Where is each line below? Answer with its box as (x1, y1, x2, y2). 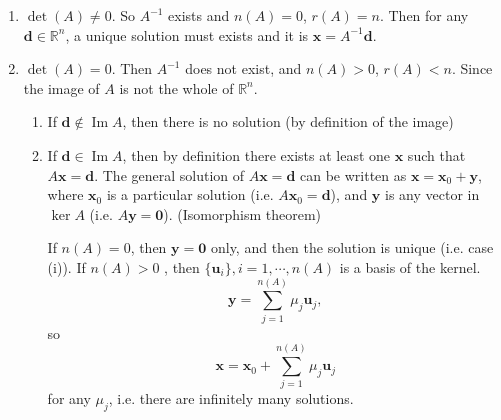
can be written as (299, 164, 407, 185)
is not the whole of (119, 77, 234, 98)
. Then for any (379, 5, 469, 25)
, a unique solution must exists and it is (65, 24, 309, 45)
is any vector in (384, 184, 480, 205)
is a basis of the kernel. (339, 256, 481, 277)
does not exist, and (185, 58, 302, 79)
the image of (23, 77, 100, 98)
